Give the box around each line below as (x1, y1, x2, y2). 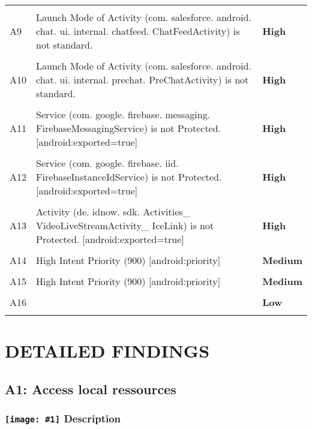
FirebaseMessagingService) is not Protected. (36, 121, 221, 135)
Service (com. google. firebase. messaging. (36, 107, 211, 121)
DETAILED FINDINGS (5, 338, 210, 363)
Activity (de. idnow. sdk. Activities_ (36, 205, 190, 218)
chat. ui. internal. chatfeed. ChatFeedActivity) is (36, 24, 240, 38)
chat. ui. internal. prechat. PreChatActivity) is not (36, 73, 249, 86)
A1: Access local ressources (5, 379, 176, 398)
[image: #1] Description (5, 411, 121, 426)
